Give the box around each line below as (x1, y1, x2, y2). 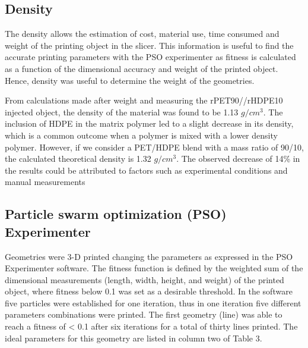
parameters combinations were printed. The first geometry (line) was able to (5, 308, 282, 321)
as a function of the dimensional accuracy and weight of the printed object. (5, 62, 278, 74)
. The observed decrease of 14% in (176, 152, 300, 165)
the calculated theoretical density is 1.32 (5, 152, 151, 165)
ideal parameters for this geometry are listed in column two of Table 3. (5, 331, 262, 344)
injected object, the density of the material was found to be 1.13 (5, 105, 239, 118)
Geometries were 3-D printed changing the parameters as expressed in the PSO (5, 250, 293, 262)
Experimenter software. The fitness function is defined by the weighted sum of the (5, 262, 303, 274)
